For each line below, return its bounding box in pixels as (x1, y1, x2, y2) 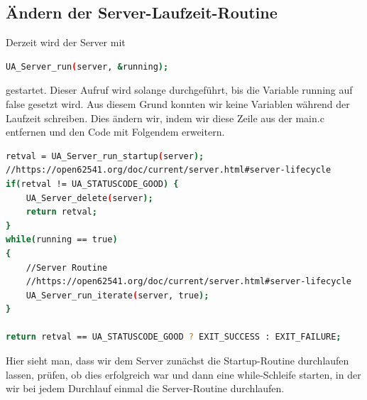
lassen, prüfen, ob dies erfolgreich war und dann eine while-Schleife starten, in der (6, 367, 361, 382)
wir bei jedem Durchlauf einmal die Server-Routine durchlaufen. (6, 381, 285, 396)
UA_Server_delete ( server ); (26, 193, 153, 203)
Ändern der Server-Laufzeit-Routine (6, 1, 278, 23)
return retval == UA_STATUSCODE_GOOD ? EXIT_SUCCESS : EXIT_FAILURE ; (6, 332, 341, 342)
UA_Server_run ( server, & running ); (6, 61, 169, 72)
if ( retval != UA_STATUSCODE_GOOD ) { (6, 178, 179, 189)
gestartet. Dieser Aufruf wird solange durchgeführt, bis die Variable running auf (6, 82, 353, 97)
